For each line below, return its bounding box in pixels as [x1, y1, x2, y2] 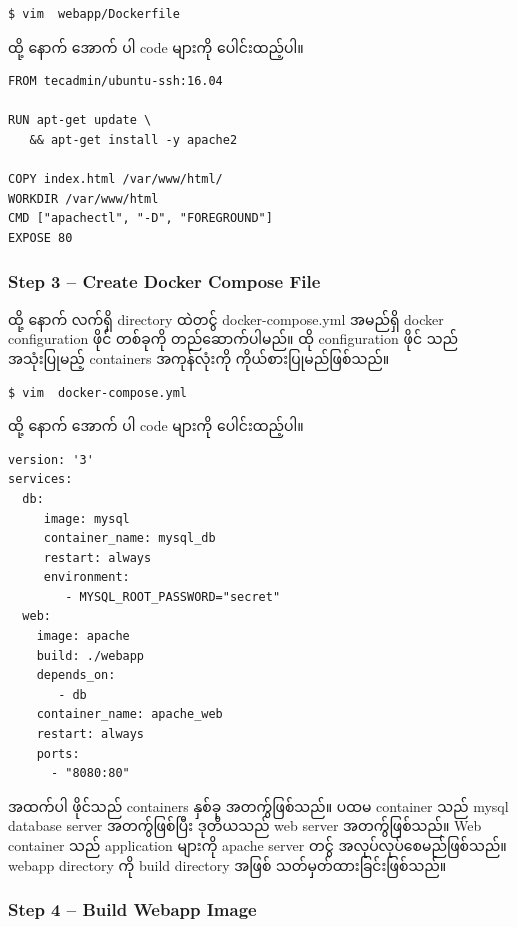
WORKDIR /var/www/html [8, 191, 159, 206]
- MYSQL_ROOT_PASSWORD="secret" [65, 589, 281, 604]
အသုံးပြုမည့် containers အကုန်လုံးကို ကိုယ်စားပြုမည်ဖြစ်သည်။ [8, 347, 390, 368]
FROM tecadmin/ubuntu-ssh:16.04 [8, 74, 223, 89]
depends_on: [36, 668, 116, 683]
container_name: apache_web [36, 707, 223, 722]
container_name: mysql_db [43, 531, 216, 546]
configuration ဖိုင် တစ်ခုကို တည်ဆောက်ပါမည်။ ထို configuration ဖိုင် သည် [8, 328, 458, 349]
